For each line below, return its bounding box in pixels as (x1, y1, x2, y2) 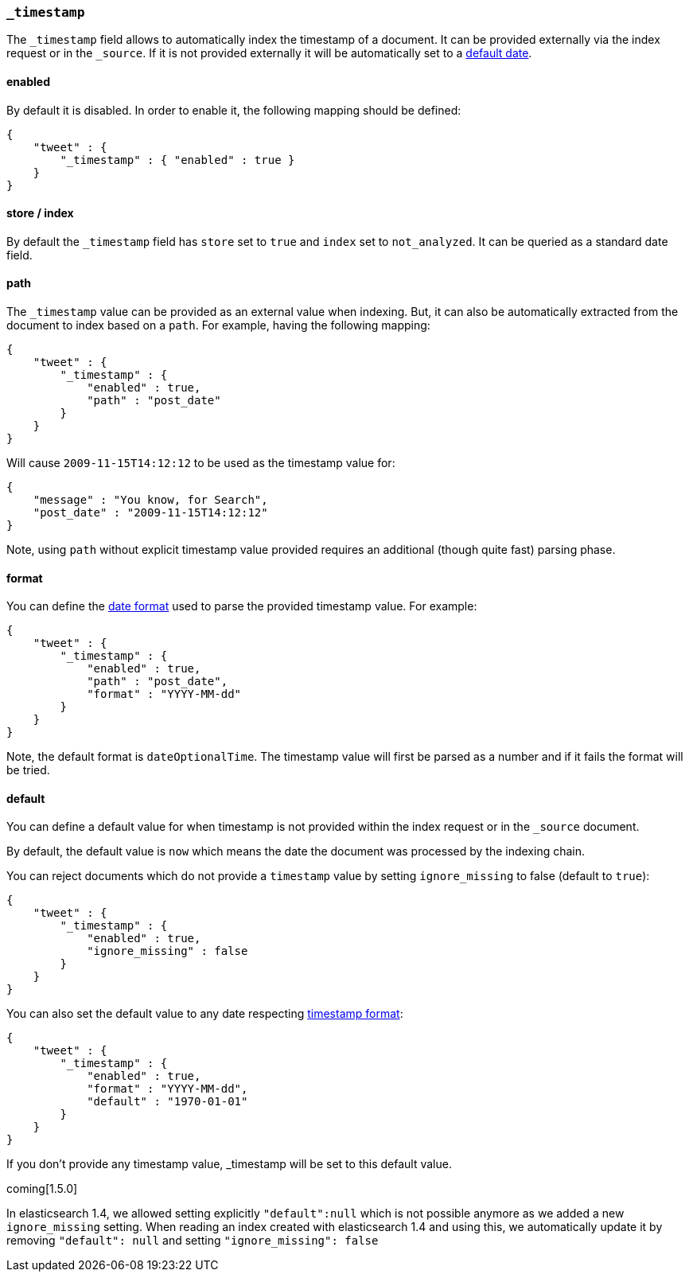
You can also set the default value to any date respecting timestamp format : (6, 1007, 403, 1021)
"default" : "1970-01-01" (87, 1095, 248, 1109)
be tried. (6, 763, 50, 777)
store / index (6, 206, 74, 220)
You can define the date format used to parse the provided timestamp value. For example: (6, 599, 477, 614)
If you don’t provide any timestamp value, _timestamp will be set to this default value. (6, 1157, 452, 1171)
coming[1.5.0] (6, 1182, 78, 1196)
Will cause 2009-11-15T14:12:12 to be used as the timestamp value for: (6, 456, 395, 470)
